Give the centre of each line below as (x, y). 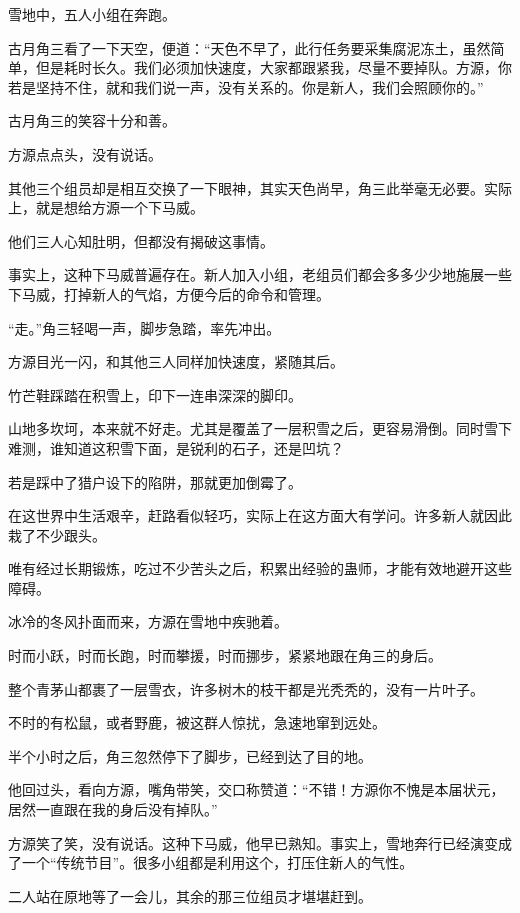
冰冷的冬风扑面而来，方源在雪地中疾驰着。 (148, 621)
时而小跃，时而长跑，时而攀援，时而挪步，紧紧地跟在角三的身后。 (225, 655)
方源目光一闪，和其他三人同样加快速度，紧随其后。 (176, 361)
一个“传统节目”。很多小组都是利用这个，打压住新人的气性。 (217, 862)
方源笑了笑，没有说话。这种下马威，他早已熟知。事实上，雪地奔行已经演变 (253, 842)
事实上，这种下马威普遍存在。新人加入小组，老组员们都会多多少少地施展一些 (260, 274)
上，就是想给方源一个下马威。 (106, 207)
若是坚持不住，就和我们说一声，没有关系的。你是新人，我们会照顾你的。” (246, 86)
